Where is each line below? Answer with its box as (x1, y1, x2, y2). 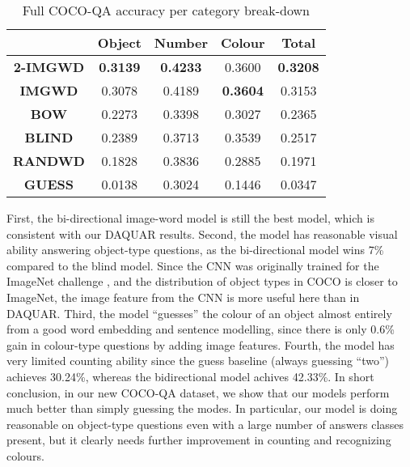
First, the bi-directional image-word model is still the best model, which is (6, 210, 374, 226)
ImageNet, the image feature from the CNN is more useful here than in (6, 288, 360, 305)
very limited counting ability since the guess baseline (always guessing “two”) (6, 352, 390, 369)
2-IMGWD (13, 57, 85, 76)
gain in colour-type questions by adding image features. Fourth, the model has (6, 336, 395, 353)
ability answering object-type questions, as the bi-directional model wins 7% (6, 241, 384, 258)
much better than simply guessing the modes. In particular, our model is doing (6, 400, 398, 417)
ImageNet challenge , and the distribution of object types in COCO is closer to (6, 273, 398, 290)
